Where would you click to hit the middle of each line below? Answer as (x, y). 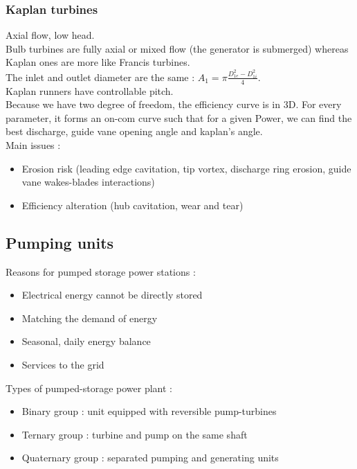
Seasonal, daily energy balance (86, 341)
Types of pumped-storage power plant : (89, 388)
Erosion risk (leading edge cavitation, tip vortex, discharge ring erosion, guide (186, 168)
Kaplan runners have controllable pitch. (90, 90)
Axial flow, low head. (50, 35)
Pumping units (60, 242)
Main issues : (33, 145)
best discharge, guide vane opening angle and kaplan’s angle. (134, 131)
